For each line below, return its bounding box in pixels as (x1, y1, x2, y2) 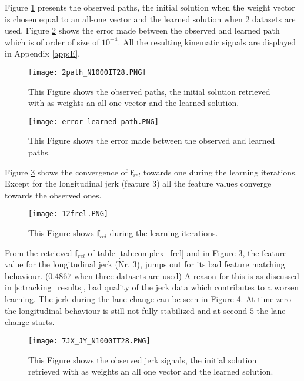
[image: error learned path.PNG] (28, 117, 159, 126)
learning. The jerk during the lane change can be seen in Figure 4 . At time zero (5, 293, 291, 305)
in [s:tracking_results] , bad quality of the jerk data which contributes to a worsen (5, 281, 299, 293)
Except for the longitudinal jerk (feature (5, 177, 150, 190)
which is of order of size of (5, 35, 99, 48)
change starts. (5, 316, 55, 328)
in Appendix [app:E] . (5, 47, 81, 59)
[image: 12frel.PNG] (28, 210, 109, 218)
